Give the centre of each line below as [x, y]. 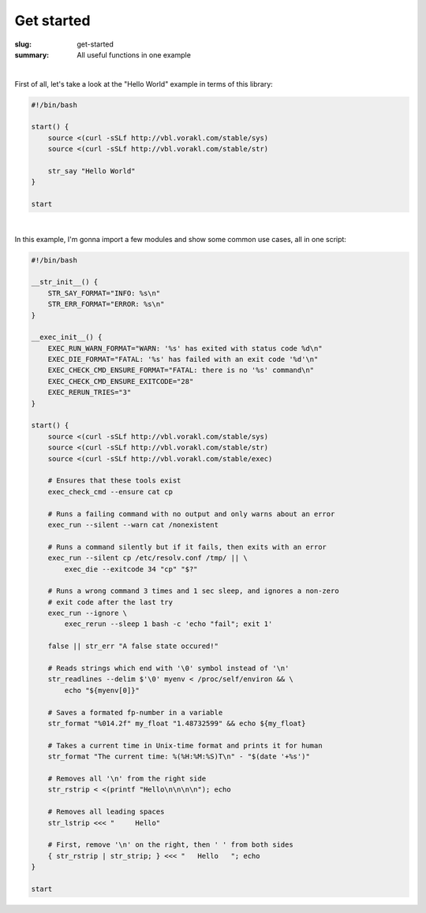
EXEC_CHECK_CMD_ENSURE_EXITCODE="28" [121, 381]
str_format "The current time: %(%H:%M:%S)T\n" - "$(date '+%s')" [179, 756]
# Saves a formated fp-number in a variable [135, 712]
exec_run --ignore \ [88, 613]
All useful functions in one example [134, 54]
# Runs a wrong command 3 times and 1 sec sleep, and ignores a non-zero [193, 591]
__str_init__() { [65, 282]
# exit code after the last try [110, 602]
